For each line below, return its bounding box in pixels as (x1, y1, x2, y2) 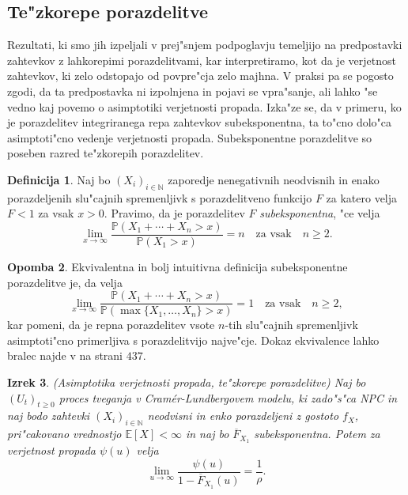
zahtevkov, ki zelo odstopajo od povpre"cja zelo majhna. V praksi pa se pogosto (7, 67, 394, 84)
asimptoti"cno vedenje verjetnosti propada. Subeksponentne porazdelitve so (7, 129, 372, 145)
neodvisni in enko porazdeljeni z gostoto (147, 407, 339, 424)
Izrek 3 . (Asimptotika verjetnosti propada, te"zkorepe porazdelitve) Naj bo (7, 374, 366, 391)
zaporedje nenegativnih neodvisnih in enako (168, 171, 380, 187)
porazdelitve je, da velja (7, 274, 123, 290)
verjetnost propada (7, 442, 96, 459)
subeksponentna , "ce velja (259, 205, 380, 221)
